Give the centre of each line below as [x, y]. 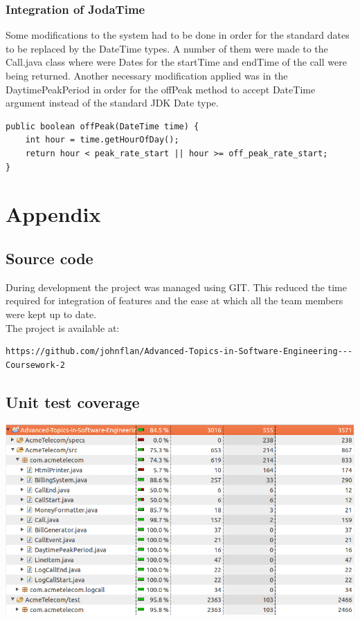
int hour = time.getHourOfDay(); [102, 140]
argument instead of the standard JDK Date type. [112, 103]
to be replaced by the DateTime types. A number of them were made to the [167, 48]
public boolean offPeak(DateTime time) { [102, 126]
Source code [49, 258]
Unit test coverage [73, 401]
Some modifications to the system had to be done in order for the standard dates [178, 35]
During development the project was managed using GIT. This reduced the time [176, 287]
